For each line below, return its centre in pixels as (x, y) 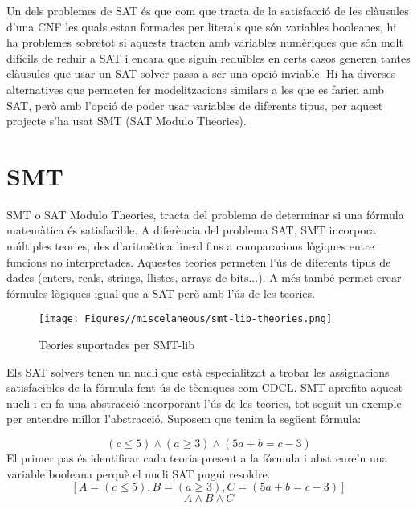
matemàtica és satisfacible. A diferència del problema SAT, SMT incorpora (191, 230)
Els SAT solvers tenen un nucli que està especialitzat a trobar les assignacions (198, 371)
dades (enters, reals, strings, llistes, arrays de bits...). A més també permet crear (204, 277)
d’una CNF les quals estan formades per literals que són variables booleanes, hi (202, 26)
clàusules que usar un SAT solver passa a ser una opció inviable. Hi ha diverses (201, 73)
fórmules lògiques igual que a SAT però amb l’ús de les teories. (161, 293)
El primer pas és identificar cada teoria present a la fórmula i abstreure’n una (197, 458)
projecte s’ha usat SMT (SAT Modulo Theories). (127, 121)
